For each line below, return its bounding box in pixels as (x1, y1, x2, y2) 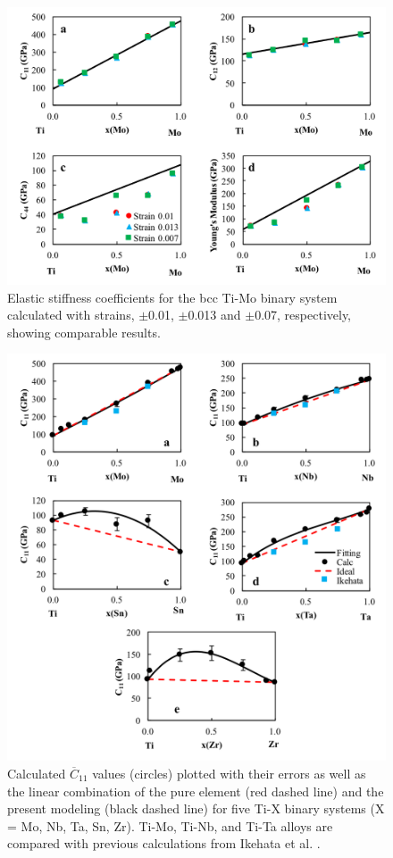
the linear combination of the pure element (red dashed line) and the (7, 781, 384, 800)
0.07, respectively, (255, 305, 352, 324)
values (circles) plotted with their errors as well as (92, 763, 366, 782)
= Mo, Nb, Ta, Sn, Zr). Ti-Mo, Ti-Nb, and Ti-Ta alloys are (7, 816, 333, 835)
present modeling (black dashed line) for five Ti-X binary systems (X (7, 799, 385, 818)
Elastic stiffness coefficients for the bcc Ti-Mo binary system (7, 287, 338, 306)
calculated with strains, (7, 305, 135, 324)
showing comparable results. (7, 322, 161, 341)
